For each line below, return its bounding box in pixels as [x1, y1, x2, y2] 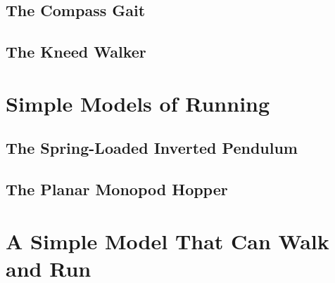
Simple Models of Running [6, 88, 270, 117]
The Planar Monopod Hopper [6, 178, 228, 200]
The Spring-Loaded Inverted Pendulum [6, 137, 298, 159]
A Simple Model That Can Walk [6, 226, 329, 255]
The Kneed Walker [6, 41, 146, 62]
